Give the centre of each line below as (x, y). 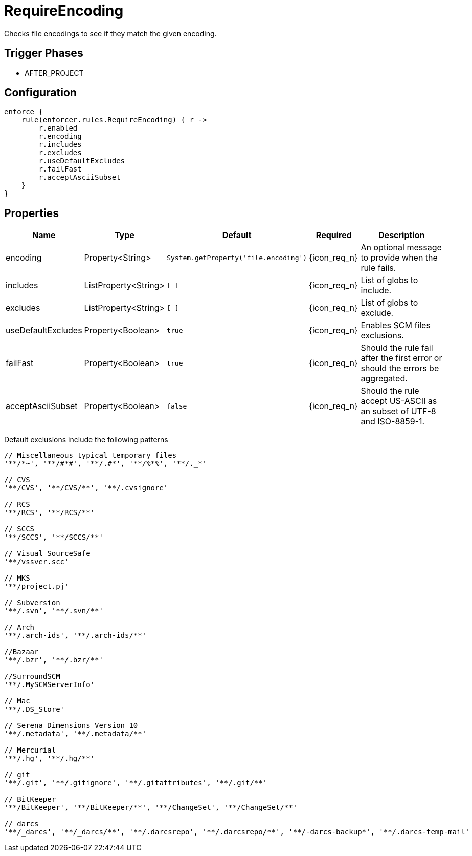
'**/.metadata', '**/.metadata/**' (75, 734)
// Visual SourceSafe (47, 554)
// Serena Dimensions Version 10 (71, 726)
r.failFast (60, 169)
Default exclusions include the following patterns (86, 440)
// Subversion (32, 603)
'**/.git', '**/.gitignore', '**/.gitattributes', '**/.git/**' (136, 783)
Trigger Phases (44, 53)
